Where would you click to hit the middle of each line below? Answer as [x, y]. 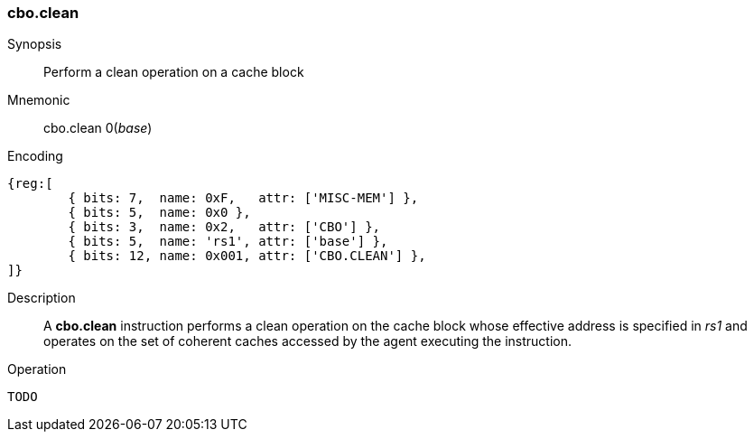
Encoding [35, 156]
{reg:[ [30, 184]
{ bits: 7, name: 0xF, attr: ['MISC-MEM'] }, [243, 198]
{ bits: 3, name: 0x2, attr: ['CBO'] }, [224, 227]
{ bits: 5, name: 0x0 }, [159, 213]
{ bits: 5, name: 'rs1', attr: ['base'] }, [228, 242]
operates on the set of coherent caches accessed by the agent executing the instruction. [308, 341]
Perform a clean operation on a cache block [174, 72]
